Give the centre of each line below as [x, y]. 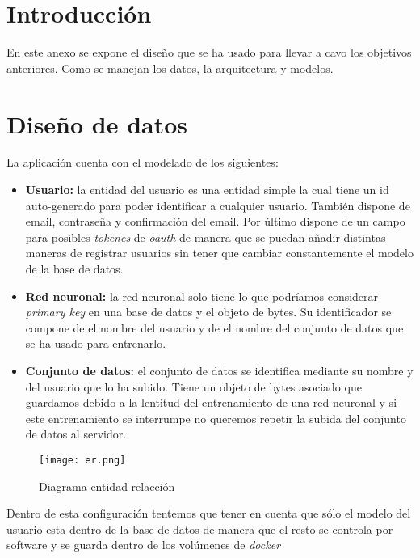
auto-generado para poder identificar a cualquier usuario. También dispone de [218, 205]
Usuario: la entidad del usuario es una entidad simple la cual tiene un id [207, 190]
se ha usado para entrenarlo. [96, 343]
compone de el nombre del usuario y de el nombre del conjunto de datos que [214, 327]
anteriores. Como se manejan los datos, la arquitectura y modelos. [170, 68]
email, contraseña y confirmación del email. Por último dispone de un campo [215, 221]
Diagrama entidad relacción [107, 486]
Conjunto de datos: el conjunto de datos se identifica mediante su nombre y [219, 370]
